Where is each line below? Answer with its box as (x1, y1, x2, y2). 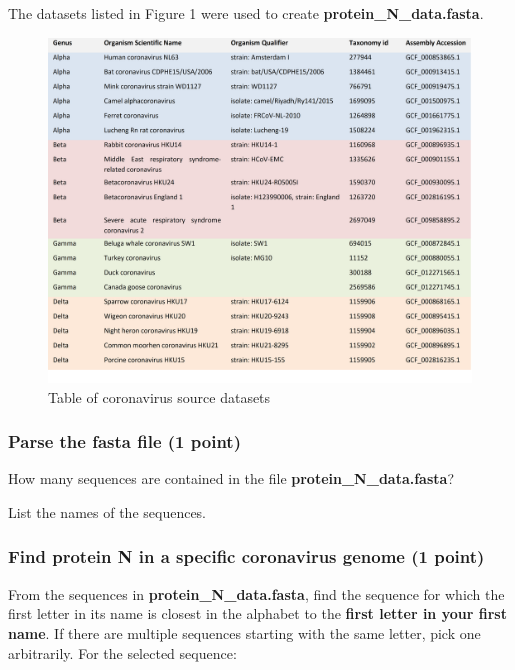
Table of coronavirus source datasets (48, 386, 271, 407)
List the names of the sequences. (8, 501, 207, 522)
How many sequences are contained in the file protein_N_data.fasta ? (8, 468, 454, 489)
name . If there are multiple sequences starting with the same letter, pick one (8, 622, 481, 643)
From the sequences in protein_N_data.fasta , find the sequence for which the (8, 583, 505, 604)
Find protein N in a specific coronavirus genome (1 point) (8, 544, 485, 569)
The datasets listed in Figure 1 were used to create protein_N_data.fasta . (8, 3, 484, 23)
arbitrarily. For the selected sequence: (8, 642, 237, 663)
